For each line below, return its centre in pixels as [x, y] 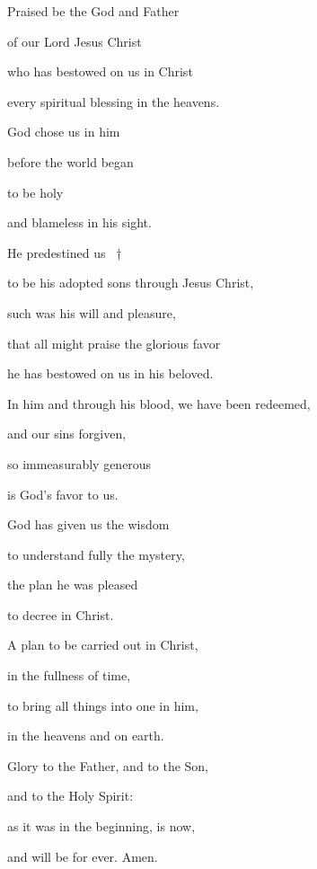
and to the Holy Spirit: [70, 796]
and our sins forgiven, [67, 434]
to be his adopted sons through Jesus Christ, [131, 283]
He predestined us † [65, 252]
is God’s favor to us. [63, 494]
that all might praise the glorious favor [114, 343]
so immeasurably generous [79, 463]
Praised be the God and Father [93, 11]
